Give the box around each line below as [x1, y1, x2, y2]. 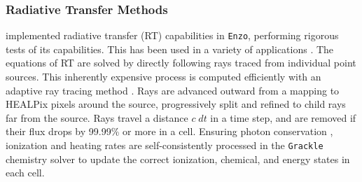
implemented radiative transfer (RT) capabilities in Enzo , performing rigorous [6, 28, 339, 43]
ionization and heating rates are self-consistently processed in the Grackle [6, 138, 323, 153]
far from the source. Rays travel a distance [6, 110, 188, 125]
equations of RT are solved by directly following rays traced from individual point [6, 55, 356, 70]
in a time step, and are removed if [210, 110, 356, 125]
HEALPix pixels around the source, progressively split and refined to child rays [6, 97, 346, 111]
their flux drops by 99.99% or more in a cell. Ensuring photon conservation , [6, 124, 333, 139]
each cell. [6, 165, 45, 180]
